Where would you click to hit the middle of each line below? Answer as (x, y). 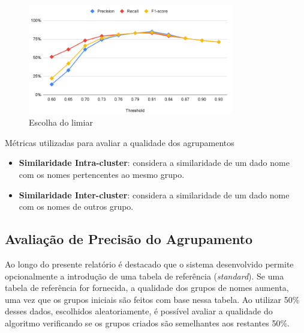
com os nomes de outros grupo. (76, 206)
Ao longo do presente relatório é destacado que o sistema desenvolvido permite (149, 264)
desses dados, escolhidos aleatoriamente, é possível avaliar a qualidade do (139, 311)
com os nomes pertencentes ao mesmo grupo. (102, 175)
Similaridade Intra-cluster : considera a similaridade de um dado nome (154, 163)
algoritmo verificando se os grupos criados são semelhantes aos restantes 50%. (147, 323)
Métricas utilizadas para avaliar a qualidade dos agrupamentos (120, 142)
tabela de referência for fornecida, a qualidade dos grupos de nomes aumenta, (147, 288)
